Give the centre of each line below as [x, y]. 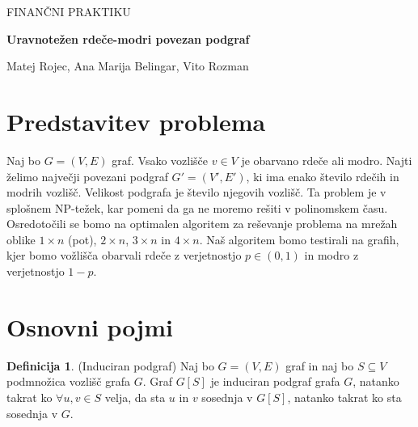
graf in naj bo [320, 365]
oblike [21, 239]
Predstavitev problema [136, 121]
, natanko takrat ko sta [344, 397]
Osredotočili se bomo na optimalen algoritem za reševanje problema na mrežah [202, 224]
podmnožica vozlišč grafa [68, 381]
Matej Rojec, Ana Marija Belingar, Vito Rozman [128, 66]
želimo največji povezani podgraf [87, 176]
